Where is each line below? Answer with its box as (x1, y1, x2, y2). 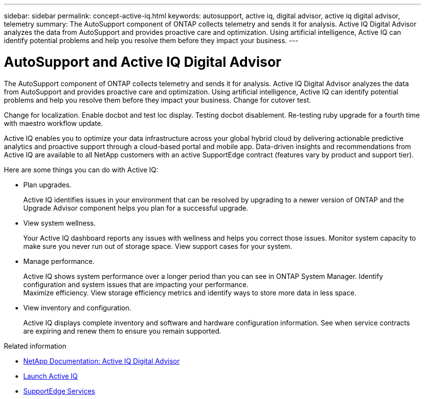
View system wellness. (23, 218, 96, 227)
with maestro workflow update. (4, 119, 103, 127)
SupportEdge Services (23, 386, 95, 395)
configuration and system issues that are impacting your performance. (23, 280, 249, 289)
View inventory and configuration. (23, 303, 131, 312)
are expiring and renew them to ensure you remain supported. (23, 326, 221, 335)
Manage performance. (23, 257, 95, 265)
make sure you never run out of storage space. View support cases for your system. (23, 242, 293, 250)
